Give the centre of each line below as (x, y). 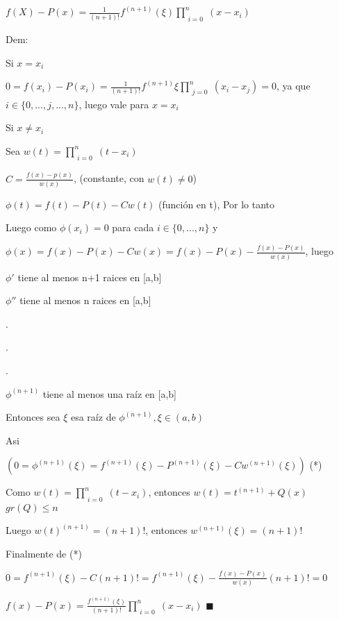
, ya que (293, 86)
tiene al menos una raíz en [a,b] (110, 393)
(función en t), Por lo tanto (216, 204)
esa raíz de (93, 417)
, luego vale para (114, 104)
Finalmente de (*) (44, 553)
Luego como (31, 227)
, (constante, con (109, 178)
